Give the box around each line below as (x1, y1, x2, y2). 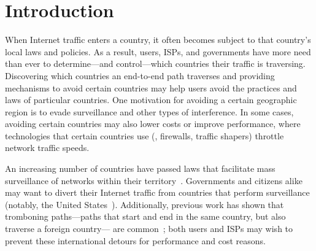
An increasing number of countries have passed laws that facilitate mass (5, 162, 276, 175)
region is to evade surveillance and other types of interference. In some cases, (5, 105, 294, 118)
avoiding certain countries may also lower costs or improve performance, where (5, 117, 301, 130)
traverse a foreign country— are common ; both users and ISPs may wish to (5, 222, 293, 235)
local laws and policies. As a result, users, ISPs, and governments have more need (5, 45, 311, 58)
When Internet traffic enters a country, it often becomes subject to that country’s (5, 33, 311, 46)
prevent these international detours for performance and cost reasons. (5, 234, 266, 247)
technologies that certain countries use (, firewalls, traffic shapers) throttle (5, 129, 284, 142)
